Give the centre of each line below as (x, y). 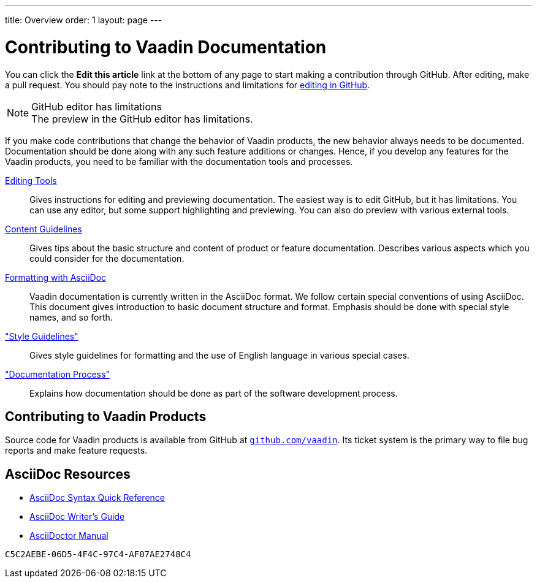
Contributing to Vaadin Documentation (166, 47)
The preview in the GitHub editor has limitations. (142, 119)
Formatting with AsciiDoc (56, 277)
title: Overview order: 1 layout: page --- (84, 20)
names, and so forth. (71, 317)
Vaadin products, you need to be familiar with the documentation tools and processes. (179, 161)
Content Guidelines (44, 229)
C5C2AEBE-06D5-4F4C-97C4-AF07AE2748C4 (98, 554)
